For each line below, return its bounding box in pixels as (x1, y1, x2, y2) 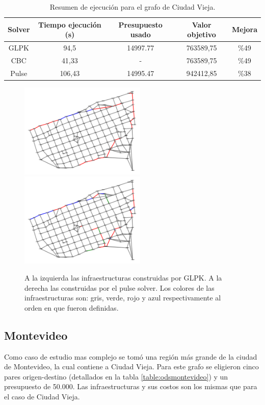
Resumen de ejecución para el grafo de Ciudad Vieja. (49, 2, 216, 12)
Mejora (231, 24, 257, 35)
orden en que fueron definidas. (24, 302, 119, 313)
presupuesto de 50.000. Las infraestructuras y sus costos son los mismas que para (4, 381, 257, 392)
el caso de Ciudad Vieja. (4, 391, 80, 402)
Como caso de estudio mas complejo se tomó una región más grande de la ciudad (4, 351, 257, 362)
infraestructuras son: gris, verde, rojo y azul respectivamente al (24, 292, 221, 303)
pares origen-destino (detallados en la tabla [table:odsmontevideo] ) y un (4, 371, 228, 382)
